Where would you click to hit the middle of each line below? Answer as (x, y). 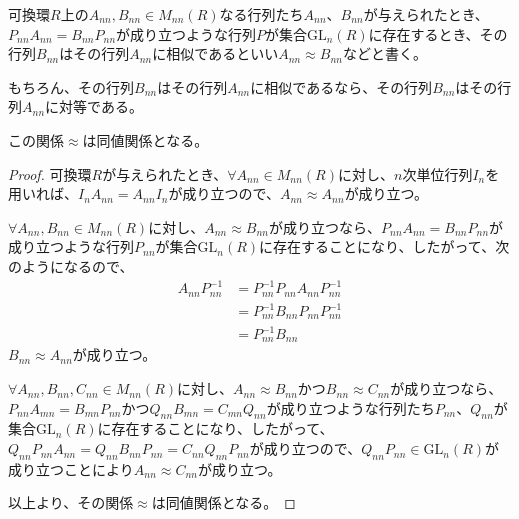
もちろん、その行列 (71, 86)
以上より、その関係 (71, 502)
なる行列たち (261, 14)
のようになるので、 (71, 265)
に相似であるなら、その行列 (341, 86)
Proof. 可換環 (50, 173)
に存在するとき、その (438, 33)
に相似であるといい (215, 53)
